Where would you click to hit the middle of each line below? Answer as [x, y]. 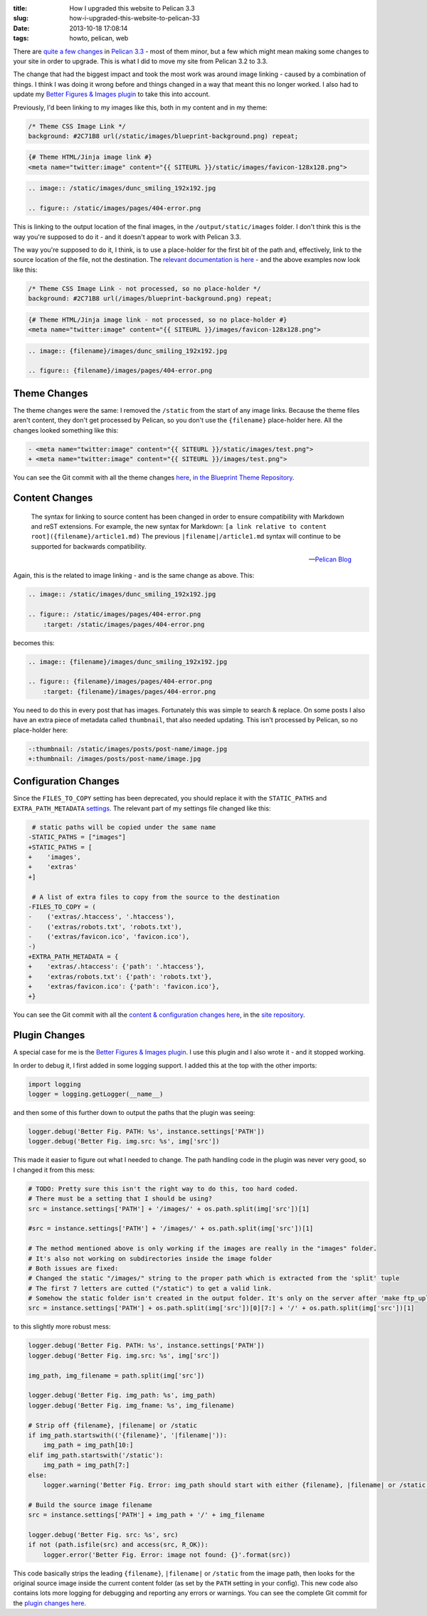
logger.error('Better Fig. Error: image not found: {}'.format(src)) [167, 1554]
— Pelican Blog [330, 559]
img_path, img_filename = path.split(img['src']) [116, 1375]
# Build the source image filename [90, 1505]
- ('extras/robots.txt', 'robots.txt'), [105, 926]
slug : [21, 19]
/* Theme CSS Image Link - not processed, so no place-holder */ [144, 289]
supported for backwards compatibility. [89, 546]
